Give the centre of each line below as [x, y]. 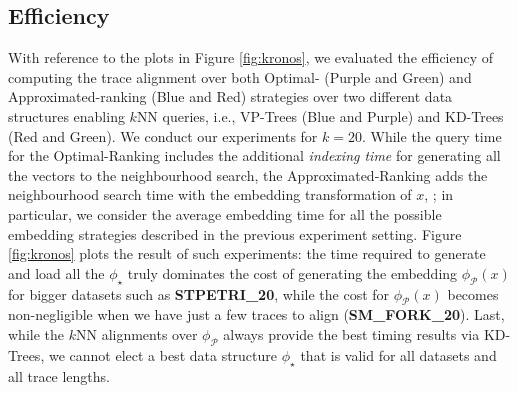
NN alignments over [136, 333]
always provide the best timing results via [351, 333]
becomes [473, 293]
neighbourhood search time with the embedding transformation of [210, 194]
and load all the [56, 272]
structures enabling [66, 115]
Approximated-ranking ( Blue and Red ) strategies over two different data [230, 96]
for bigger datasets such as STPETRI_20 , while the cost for [199, 293]
